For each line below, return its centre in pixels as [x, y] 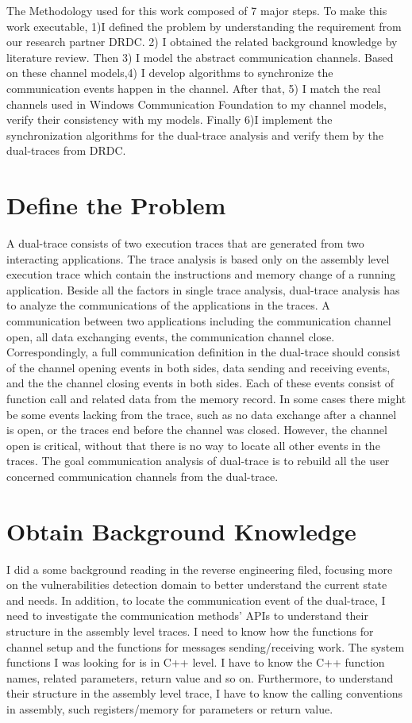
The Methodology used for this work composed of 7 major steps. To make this [197, 10]
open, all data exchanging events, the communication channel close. [171, 336]
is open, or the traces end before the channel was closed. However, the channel [197, 430]
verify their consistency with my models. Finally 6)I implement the [169, 119]
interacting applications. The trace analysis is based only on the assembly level [198, 258]
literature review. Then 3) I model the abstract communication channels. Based [200, 57]
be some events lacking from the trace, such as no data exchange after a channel [202, 414]
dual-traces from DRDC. [66, 150]
